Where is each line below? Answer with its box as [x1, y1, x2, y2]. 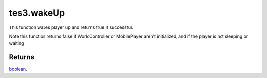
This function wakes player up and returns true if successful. [9, 25, 133, 30]
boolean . [9, 66, 27, 72]
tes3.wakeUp [9, 7, 65, 18]
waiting [9, 40, 24, 46]
